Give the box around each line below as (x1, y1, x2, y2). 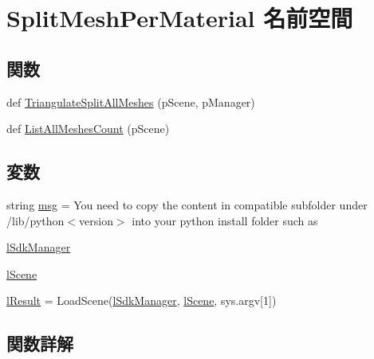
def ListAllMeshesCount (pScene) (6, 120, 170, 137)
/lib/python (6, 212, 65, 228)
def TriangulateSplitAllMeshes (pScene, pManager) (6, 93, 255, 110)
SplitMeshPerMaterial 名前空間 (6, 2, 353, 34)
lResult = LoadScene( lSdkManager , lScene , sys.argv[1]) (6, 292, 277, 309)
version (79, 212, 113, 228)
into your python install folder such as (132, 212, 318, 228)
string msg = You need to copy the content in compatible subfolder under (6, 196, 368, 213)
